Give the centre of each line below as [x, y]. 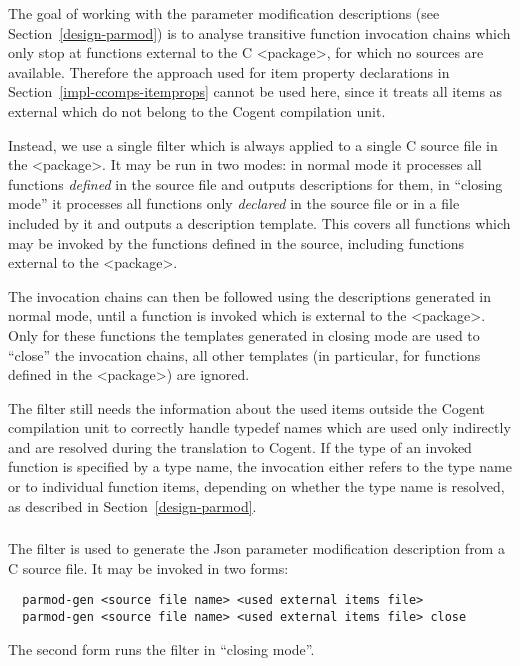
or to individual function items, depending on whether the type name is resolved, [256, 486]
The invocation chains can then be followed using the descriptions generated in [249, 295]
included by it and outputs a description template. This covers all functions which [259, 222]
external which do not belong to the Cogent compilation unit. [197, 110]
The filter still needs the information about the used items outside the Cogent [246, 407]
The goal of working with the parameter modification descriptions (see [224, 13]
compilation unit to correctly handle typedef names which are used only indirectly [259, 427]
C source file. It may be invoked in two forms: [148, 567]
